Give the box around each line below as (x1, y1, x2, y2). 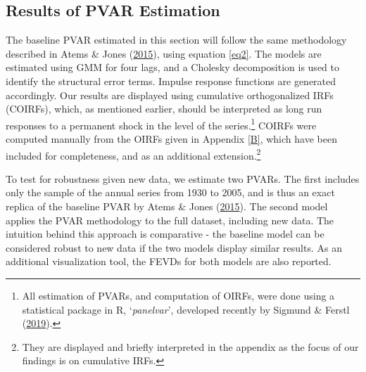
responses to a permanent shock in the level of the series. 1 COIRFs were (6, 115, 317, 132)
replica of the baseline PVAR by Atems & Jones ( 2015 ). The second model (6, 199, 328, 214)
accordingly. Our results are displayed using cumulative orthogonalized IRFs (6, 87, 334, 102)
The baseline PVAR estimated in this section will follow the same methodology (6, 32, 347, 47)
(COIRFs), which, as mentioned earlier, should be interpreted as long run (6, 101, 322, 116)
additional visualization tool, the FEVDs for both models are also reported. (6, 254, 332, 269)
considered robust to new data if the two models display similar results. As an (6, 240, 342, 255)
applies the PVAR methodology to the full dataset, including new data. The (6, 212, 334, 227)
